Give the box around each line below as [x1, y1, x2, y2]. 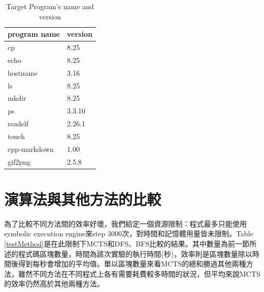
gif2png [8, 156, 31, 167]
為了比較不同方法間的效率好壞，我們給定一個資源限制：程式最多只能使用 [4, 218, 247, 229]
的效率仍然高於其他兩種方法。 [4, 278, 104, 289]
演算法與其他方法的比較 [4, 188, 162, 209]
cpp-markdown [8, 143, 54, 154]
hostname [8, 67, 38, 78]
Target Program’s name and [6, 1, 94, 11]
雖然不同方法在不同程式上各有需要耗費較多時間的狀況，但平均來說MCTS [18, 268, 260, 279]
